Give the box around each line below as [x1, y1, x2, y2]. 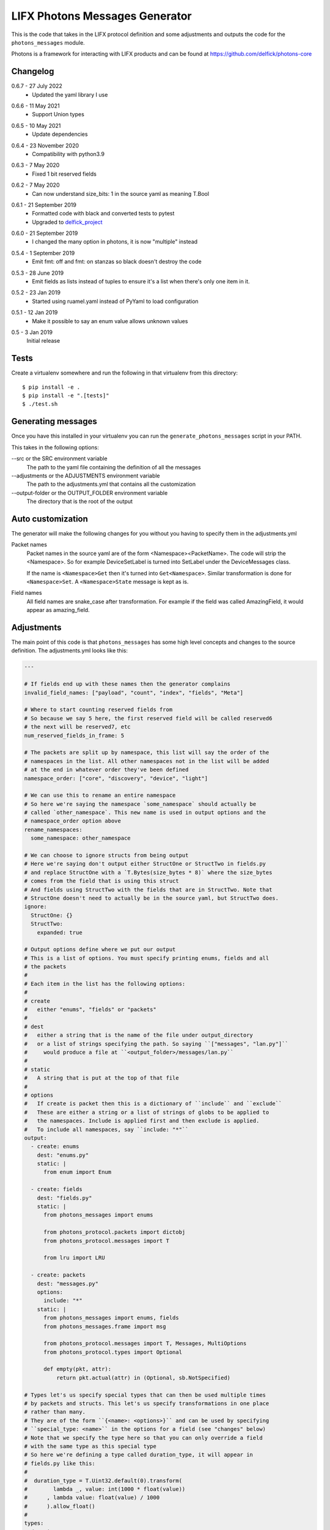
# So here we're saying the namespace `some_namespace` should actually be [24, 800, 257, 807]
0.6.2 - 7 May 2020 [11, 181, 60, 189]
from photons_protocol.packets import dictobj [43, 1229, 186, 1236]
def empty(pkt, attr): [43, 1365, 112, 1373]
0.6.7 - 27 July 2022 [11, 83, 62, 90]
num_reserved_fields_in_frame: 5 [24, 732, 125, 739]
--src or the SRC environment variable [11, 455, 108, 462]
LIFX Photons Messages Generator [11, 9, 192, 23]
